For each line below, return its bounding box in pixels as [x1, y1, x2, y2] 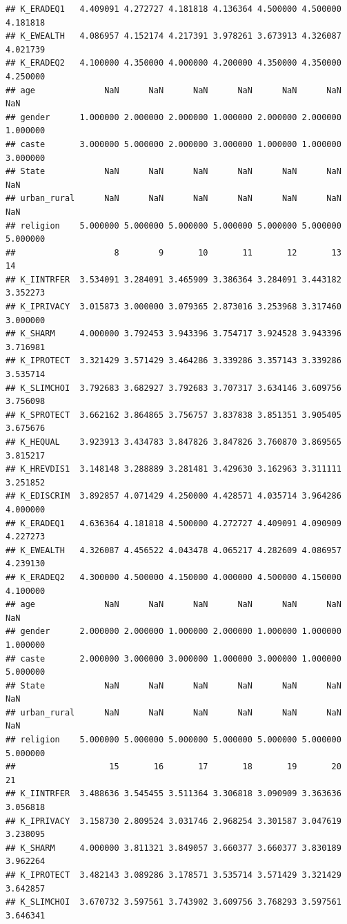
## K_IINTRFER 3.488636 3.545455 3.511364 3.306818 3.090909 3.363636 [6, 789, 341, 799]
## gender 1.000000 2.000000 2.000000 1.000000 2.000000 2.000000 [6, 112, 341, 122]
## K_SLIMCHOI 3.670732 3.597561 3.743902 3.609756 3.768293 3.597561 [6, 897, 341, 907]
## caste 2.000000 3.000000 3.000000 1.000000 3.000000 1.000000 [6, 653, 341, 664]
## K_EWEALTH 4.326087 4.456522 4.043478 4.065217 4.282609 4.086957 [6, 545, 341, 555]
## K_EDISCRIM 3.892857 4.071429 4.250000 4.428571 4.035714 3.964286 [6, 491, 341, 501]
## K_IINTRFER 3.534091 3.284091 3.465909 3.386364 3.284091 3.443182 [6, 274, 341, 285]
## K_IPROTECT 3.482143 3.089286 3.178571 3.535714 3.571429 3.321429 [6, 870, 341, 880]
